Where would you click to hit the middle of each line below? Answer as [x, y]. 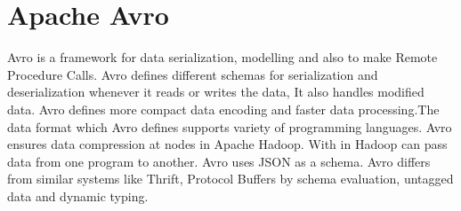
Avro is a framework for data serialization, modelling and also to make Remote [222, 57]
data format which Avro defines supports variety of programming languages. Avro [230, 126]
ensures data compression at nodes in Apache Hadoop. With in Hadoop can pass [227, 144]
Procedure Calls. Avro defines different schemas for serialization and [193, 74]
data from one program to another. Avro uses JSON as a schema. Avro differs [219, 161]
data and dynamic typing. [78, 195]
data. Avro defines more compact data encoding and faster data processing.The [223, 109]
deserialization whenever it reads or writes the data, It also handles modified [216, 92]
